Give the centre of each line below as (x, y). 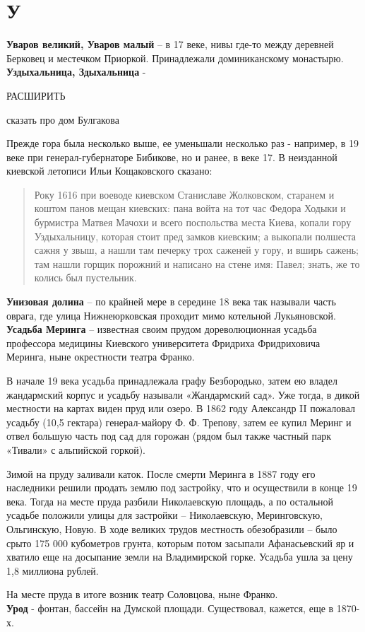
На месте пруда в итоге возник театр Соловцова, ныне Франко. (142, 594)
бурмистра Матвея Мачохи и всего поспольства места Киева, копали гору (193, 222)
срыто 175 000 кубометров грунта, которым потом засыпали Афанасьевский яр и (180, 543)
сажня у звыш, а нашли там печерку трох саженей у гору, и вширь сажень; (196, 250)
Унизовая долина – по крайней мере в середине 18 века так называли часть (171, 302)
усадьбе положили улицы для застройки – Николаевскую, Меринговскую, (164, 515)
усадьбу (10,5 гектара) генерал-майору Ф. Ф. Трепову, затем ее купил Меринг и (179, 422)
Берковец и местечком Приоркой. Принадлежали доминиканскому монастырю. (175, 58)
